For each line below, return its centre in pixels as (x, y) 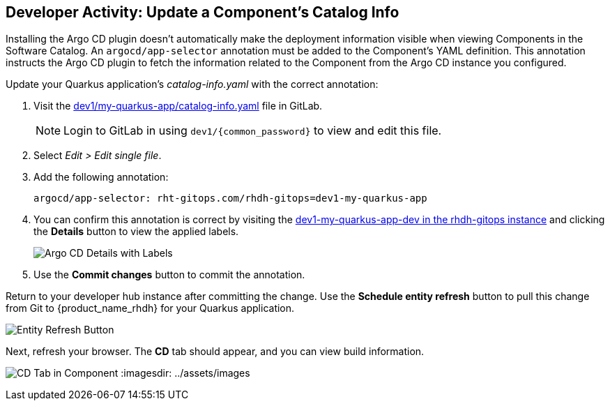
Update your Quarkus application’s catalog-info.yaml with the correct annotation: (192, 84)
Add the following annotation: (101, 177)
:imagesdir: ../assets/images (185, 373)
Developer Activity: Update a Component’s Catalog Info (203, 12)
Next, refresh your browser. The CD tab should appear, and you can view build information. (215, 352)
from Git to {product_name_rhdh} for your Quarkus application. (150, 308)
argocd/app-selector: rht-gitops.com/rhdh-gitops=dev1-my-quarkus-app (230, 198)
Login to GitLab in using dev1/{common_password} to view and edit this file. (253, 131)
